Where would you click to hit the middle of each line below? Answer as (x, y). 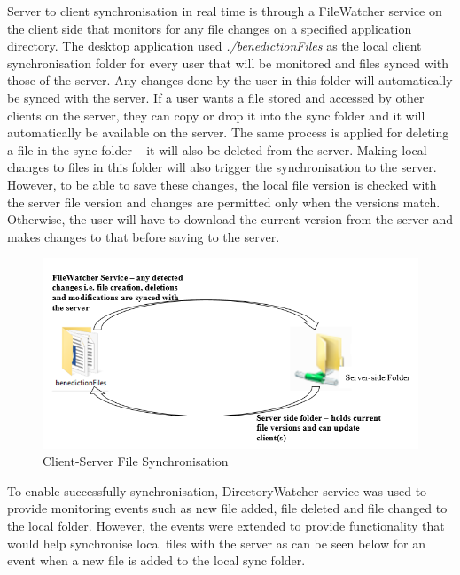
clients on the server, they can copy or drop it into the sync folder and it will (216, 115)
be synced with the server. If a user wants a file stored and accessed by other (216, 97)
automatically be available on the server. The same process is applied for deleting (228, 132)
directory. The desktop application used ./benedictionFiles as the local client (214, 46)
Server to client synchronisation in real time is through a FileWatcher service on (225, 11)
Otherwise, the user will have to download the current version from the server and (230, 219)
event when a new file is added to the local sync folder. (156, 560)
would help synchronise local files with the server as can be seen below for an (216, 543)
